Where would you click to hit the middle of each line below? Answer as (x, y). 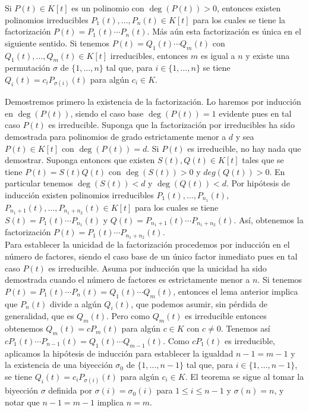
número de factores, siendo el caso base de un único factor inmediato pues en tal (151, 256)
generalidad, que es (40, 316)
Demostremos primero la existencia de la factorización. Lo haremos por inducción (153, 102)
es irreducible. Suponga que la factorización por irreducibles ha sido (171, 125)
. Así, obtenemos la (269, 219)
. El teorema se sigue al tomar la (245, 376)
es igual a (218, 55)
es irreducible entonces (226, 316)
